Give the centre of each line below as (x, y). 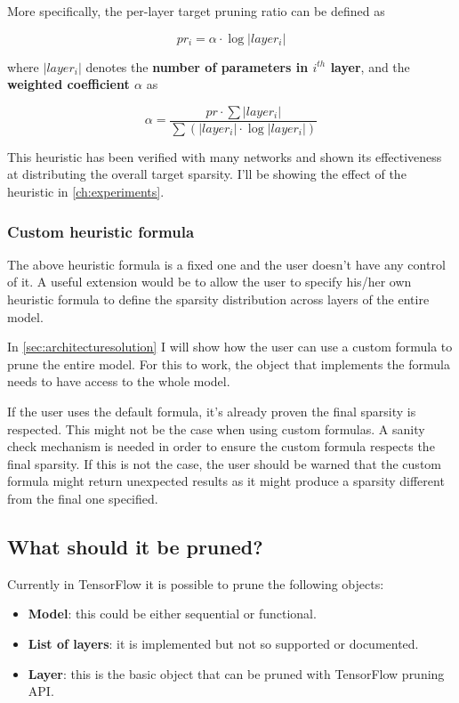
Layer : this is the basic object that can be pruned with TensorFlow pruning (236, 673)
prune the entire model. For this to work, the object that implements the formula (229, 364)
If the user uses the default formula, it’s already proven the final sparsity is (212, 411)
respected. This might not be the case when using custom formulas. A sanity (216, 428)
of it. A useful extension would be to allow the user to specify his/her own (209, 282)
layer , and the (370, 66)
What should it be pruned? (135, 546)
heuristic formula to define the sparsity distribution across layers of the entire (218, 299)
